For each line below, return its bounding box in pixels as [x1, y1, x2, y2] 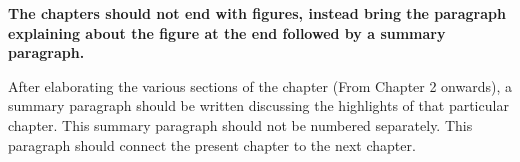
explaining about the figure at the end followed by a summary [8, 22, 446, 43]
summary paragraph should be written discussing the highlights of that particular [8, 95, 509, 116]
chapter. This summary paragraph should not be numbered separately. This [8, 114, 473, 135]
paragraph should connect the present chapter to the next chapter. [8, 134, 416, 155]
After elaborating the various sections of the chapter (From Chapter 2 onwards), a [8, 75, 512, 96]
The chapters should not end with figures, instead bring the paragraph [8, 3, 506, 23]
